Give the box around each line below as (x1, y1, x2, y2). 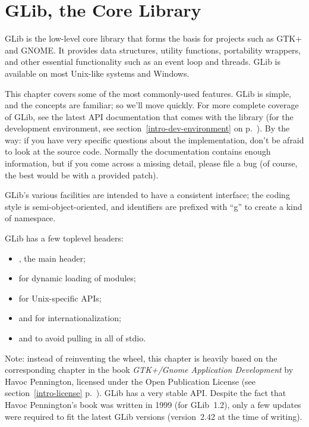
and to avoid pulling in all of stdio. (18, 332, 146, 344)
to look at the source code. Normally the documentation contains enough (5, 145, 271, 158)
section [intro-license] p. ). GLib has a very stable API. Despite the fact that (5, 387, 286, 399)
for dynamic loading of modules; (18, 272, 136, 284)
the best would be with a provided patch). (5, 168, 159, 181)
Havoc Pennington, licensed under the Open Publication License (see (5, 375, 256, 387)
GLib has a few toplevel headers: (5, 232, 124, 244)
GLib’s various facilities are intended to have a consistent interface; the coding (5, 189, 290, 201)
